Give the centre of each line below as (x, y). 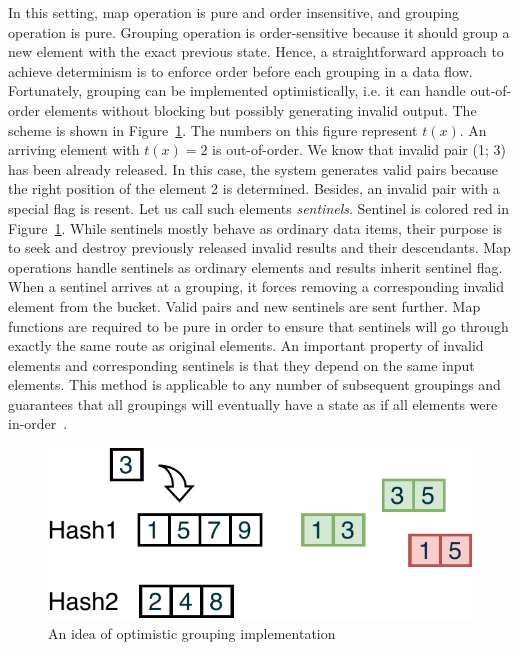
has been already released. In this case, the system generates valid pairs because (253, 168)
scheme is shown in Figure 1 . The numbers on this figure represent (213, 129)
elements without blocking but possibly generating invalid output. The (260, 109)
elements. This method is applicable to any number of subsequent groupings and (254, 384)
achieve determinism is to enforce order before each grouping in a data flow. (240, 70)
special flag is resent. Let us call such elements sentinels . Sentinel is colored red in (259, 207)
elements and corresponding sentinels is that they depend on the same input (241, 364)
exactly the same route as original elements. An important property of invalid (246, 345)
